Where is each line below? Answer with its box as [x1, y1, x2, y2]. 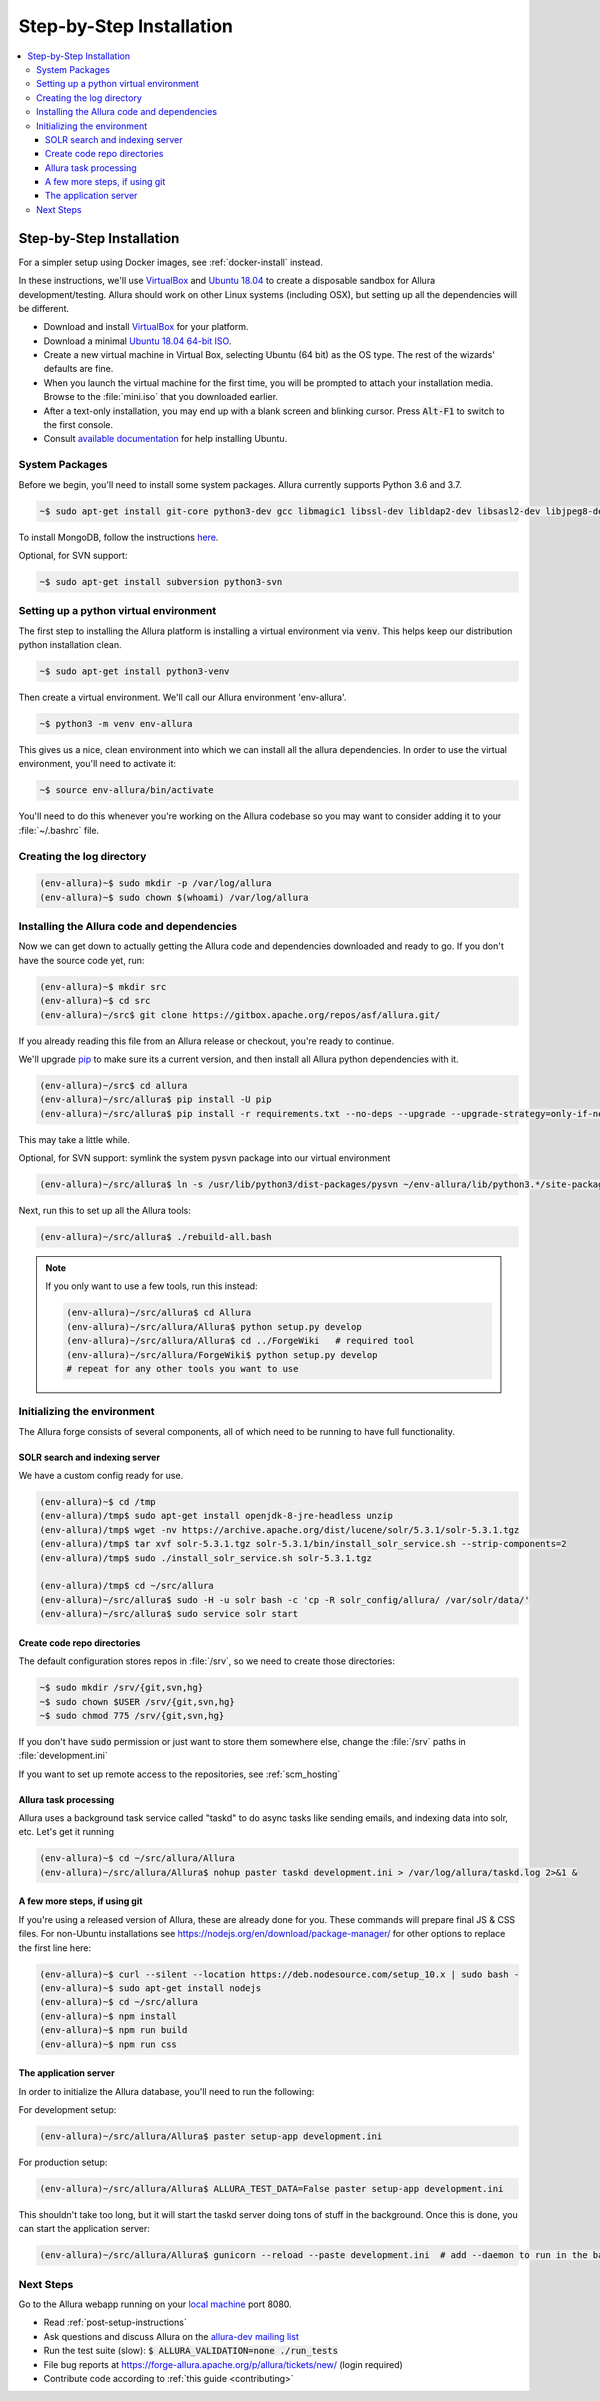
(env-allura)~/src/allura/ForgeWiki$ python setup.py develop [66, 1349, 378, 1360]
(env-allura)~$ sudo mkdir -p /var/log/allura [39, 878, 272, 889]
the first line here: [18, 1941, 92, 1954]
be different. [18, 302, 70, 314]
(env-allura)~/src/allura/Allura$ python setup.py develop [66, 1321, 362, 1332]
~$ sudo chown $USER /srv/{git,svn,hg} [39, 1696, 235, 1707]
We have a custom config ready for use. [18, 1470, 184, 1482]
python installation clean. [18, 639, 122, 651]
